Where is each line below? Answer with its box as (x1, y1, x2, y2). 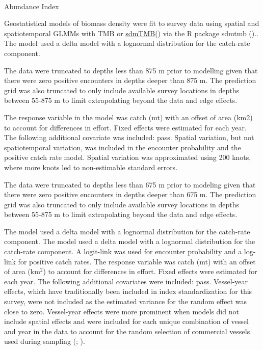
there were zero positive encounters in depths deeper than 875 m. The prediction (4, 75, 256, 86)
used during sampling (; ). (4, 336, 85, 346)
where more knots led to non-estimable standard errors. (4, 161, 178, 172)
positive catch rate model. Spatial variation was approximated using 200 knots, (4, 152, 251, 163)
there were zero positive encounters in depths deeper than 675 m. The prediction (4, 189, 256, 200)
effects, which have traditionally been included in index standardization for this (4, 286, 252, 297)
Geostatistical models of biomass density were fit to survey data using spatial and (4, 18, 259, 29)
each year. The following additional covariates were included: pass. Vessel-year (4, 276, 248, 286)
